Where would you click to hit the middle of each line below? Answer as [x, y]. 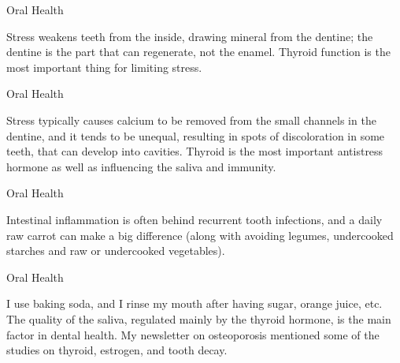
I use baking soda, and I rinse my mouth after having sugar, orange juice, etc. [194, 303]
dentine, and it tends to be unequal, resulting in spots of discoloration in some [196, 135]
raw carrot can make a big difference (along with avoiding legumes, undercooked [200, 235]
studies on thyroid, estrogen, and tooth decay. [117, 350]
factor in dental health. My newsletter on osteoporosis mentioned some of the [193, 334]
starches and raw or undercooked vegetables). [116, 251]
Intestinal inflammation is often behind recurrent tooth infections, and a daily [194, 219]
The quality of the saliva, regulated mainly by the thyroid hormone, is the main [199, 318]
